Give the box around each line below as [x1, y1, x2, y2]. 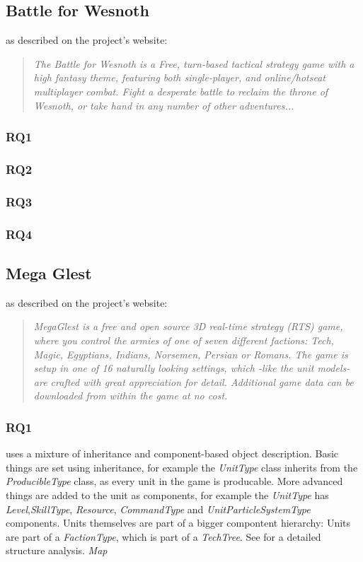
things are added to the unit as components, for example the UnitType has [6, 487, 329, 502]
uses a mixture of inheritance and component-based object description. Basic [6, 446, 339, 461]
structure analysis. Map [6, 543, 108, 558]
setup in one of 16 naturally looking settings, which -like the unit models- [33, 361, 350, 375]
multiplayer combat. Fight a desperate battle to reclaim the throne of [33, 83, 328, 98]
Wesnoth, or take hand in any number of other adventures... [33, 98, 294, 112]
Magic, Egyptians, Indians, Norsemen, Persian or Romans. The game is [33, 346, 348, 361]
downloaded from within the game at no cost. [33, 388, 228, 403]
